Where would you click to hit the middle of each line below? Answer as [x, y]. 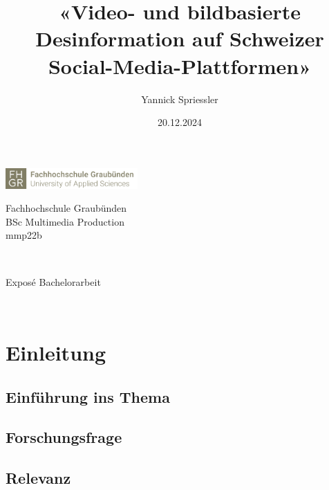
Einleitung [56, 353]
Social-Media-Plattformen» [180, 65]
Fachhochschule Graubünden [66, 208]
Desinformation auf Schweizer [180, 38]
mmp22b [24, 235]
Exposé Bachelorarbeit [53, 281]
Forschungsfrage [64, 437]
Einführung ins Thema [88, 396]
